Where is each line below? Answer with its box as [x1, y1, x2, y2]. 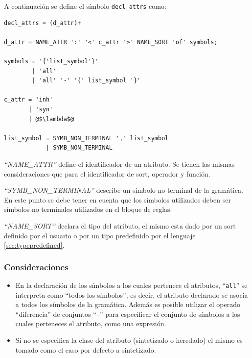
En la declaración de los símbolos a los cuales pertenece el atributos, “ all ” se [15, 280, 248, 290]
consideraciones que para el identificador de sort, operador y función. [4, 168, 210, 179]
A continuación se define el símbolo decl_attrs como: [4, 1, 166, 11]
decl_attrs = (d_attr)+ [4, 19, 81, 26]
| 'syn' [28, 106, 53, 113]
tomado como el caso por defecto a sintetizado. [15, 344, 156, 355]
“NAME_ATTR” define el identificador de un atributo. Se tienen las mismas [4, 158, 235, 169]
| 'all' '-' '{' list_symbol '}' [32, 77, 141, 84]
